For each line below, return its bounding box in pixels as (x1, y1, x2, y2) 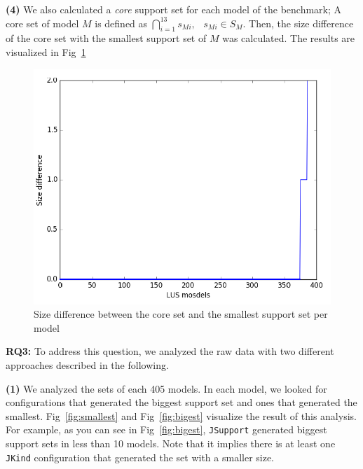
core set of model (6, 15, 79, 30)
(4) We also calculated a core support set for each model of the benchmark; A (6, 2, 342, 16)
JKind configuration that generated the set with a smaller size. (6, 449, 275, 464)
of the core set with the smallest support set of (6, 31, 207, 45)
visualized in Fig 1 (6, 44, 86, 59)
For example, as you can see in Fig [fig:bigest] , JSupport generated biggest (6, 422, 327, 437)
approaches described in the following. (6, 357, 169, 372)
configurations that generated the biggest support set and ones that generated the (6, 395, 357, 409)
